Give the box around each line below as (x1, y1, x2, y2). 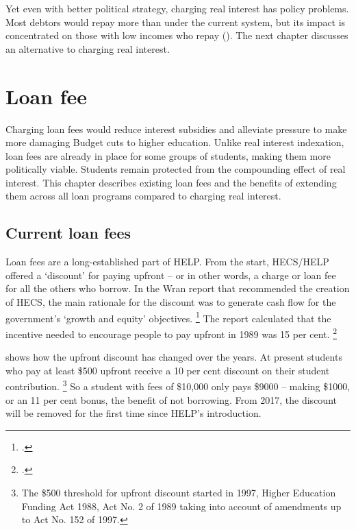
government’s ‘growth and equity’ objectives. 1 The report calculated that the (5, 309, 331, 325)
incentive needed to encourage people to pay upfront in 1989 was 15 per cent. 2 (5, 324, 337, 341)
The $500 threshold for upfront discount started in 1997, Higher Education (21, 485, 336, 499)
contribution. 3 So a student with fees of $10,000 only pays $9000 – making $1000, (5, 377, 351, 393)
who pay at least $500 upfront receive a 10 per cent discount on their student (5, 363, 330, 377)
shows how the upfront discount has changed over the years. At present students (5, 350, 342, 364)
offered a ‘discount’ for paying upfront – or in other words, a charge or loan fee (5, 267, 336, 282)
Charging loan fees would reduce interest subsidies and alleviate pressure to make (5, 121, 347, 136)
